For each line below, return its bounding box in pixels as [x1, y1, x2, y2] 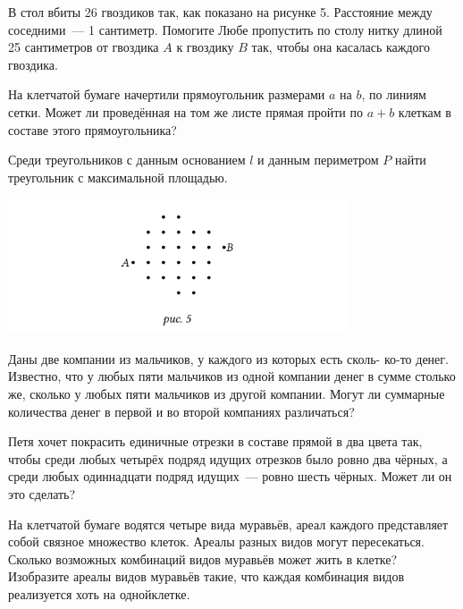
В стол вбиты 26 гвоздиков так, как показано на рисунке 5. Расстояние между [8, 3, 433, 21]
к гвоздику [176, 38, 234, 56]
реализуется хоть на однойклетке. [8, 585, 190, 604]
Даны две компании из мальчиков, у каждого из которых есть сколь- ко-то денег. [8, 349, 449, 368]
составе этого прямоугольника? [8, 120, 177, 139]
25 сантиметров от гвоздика [8, 38, 159, 56]
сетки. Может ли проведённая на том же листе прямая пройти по [8, 102, 363, 121]
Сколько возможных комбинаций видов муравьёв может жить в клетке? [8, 549, 398, 568]
